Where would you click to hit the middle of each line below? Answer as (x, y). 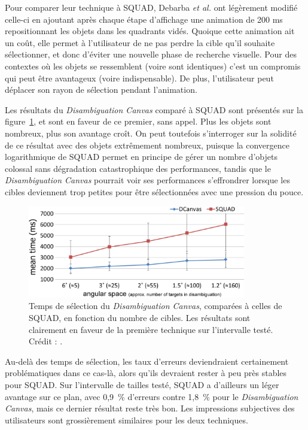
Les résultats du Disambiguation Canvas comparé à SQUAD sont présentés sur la (154, 109)
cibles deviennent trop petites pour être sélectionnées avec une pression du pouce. (154, 191)
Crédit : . (46, 341)
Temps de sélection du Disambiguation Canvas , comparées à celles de (155, 306)
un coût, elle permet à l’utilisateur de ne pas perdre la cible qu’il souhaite (140, 42)
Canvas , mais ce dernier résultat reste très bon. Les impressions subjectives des (150, 408)
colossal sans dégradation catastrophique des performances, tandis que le (138, 168)
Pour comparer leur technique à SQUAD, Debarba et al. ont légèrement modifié (151, 7)
